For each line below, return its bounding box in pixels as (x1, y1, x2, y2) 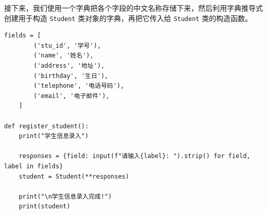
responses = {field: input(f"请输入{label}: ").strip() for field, (18, 152, 251, 160)
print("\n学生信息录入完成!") (18, 192, 112, 200)
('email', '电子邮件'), (33, 92, 110, 100)
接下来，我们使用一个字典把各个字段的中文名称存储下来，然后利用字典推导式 (4, 3, 263, 13)
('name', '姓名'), (33, 52, 94, 60)
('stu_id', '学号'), (33, 42, 101, 49)
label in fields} (4, 162, 63, 170)
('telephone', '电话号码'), (33, 82, 124, 90)
